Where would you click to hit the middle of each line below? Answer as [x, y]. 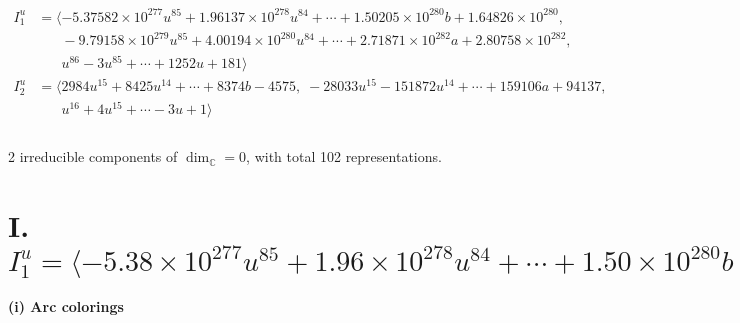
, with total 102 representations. [344, 156]
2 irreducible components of [93, 156]
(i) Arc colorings [66, 306]
